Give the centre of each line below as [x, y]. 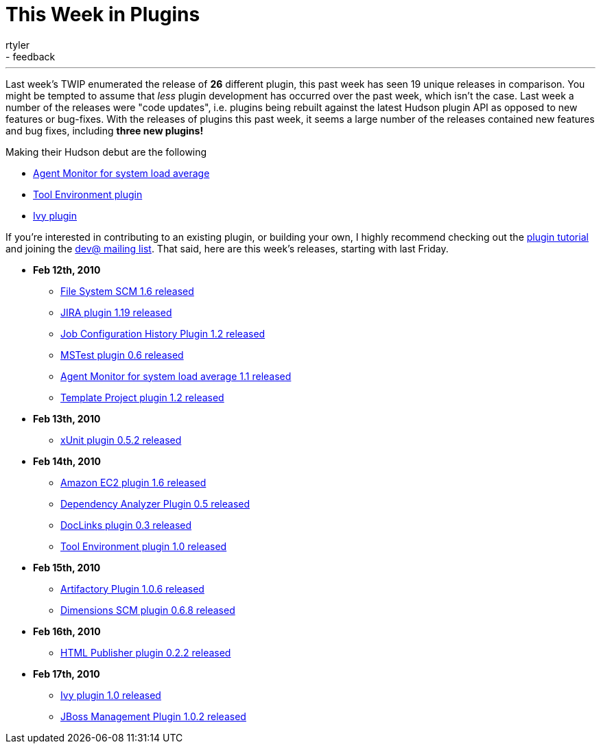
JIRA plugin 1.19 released [116, 312]
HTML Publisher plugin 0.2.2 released [146, 652]
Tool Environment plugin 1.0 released [144, 546]
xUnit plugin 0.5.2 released [121, 440]
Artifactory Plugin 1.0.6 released [132, 588]
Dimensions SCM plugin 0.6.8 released [148, 610]
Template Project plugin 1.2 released [142, 397]
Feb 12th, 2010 [67, 270]
